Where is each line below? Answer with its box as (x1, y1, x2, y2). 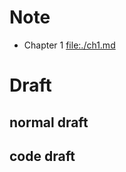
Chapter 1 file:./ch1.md (23, 39, 116, 51)
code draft (9, 147, 76, 165)
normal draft (9, 114, 89, 131)
